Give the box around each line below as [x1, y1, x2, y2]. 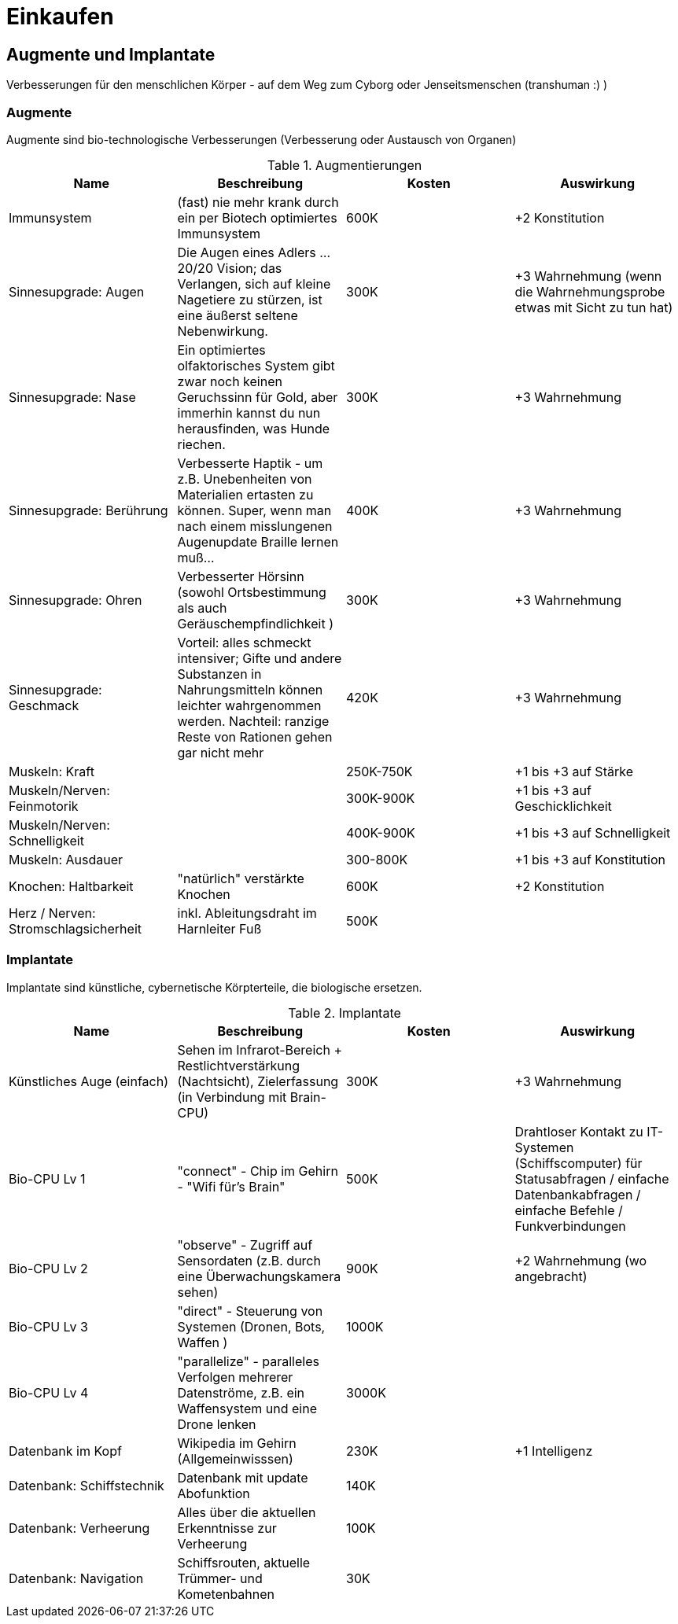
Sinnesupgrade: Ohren [9, 591, 142, 608]
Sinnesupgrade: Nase [9, 389, 136, 405]
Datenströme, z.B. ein [177, 1384, 305, 1401]
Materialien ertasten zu [177, 486, 314, 503]
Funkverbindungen [514, 1217, 626, 1234]
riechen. [177, 436, 226, 452]
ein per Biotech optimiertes [177, 209, 337, 226]
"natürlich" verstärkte [177, 870, 304, 886]
